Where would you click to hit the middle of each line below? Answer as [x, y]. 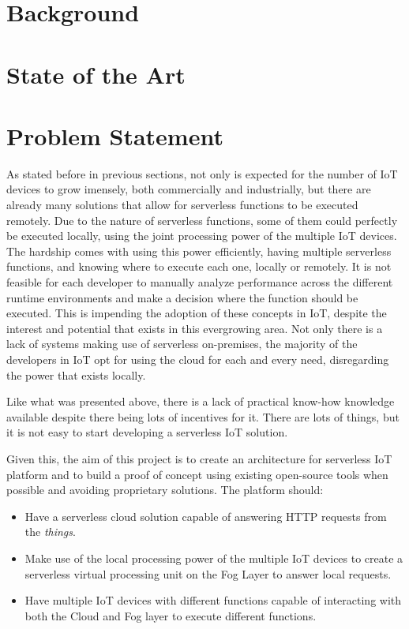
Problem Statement [115, 135]
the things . [50, 532]
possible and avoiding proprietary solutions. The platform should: [165, 490]
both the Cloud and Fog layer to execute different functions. [171, 615]
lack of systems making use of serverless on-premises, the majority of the [182, 344]
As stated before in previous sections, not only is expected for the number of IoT [202, 173]
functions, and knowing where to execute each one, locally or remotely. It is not [199, 266]
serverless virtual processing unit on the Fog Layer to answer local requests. [208, 573]
